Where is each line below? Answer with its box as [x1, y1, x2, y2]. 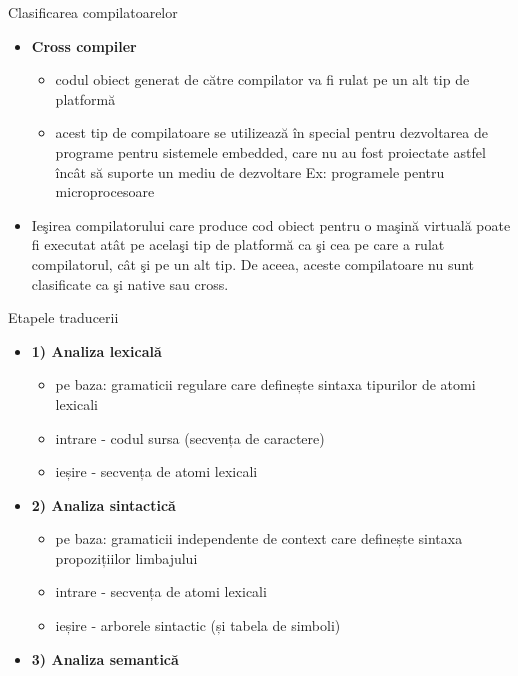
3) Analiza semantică [31, 648, 179, 669]
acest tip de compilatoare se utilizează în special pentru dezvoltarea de [55, 122, 488, 143]
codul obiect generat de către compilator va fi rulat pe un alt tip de [55, 69, 470, 90]
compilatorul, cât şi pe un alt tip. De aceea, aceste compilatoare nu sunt [31, 253, 475, 274]
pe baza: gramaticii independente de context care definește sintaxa [55, 528, 463, 549]
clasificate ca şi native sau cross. [31, 273, 229, 294]
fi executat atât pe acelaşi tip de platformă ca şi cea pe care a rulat [31, 234, 445, 255]
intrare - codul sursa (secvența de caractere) [55, 427, 325, 448]
